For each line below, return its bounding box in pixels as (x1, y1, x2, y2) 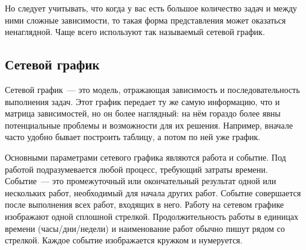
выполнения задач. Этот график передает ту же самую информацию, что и (5, 95, 280, 107)
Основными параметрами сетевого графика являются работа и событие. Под (5, 150, 286, 163)
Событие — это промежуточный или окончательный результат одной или (5, 175, 276, 187)
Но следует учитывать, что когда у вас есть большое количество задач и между (5, 2, 298, 14)
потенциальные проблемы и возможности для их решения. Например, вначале (5, 118, 293, 131)
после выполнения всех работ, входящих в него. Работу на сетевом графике (5, 198, 284, 211)
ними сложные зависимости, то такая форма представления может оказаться (5, 13, 286, 26)
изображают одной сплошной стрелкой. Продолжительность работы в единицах (5, 210, 299, 222)
